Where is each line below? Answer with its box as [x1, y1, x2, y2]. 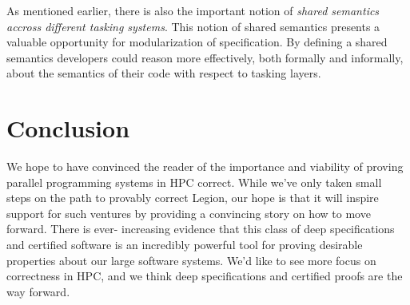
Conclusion [6, 112, 130, 145]
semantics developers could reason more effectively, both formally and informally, [6, 49, 404, 65]
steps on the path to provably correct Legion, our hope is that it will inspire [6, 189, 379, 206]
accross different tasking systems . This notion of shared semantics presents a [6, 18, 380, 34]
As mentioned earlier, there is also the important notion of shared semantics [6, 2, 380, 18]
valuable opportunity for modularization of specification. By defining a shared [6, 34, 388, 50]
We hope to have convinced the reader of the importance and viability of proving [6, 158, 404, 175]
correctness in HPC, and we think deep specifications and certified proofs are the [6, 267, 403, 284]
